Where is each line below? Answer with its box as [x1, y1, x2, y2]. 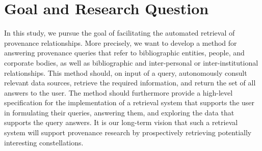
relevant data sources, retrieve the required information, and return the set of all [4, 77, 256, 88]
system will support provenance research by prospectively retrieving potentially [4, 127, 252, 138]
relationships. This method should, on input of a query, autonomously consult [4, 67, 247, 78]
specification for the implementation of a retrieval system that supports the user [4, 97, 255, 108]
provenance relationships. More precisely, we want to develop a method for [4, 37, 237, 48]
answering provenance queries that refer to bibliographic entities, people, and [4, 47, 245, 58]
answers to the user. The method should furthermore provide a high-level [4, 87, 233, 98]
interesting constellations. [4, 137, 84, 147]
